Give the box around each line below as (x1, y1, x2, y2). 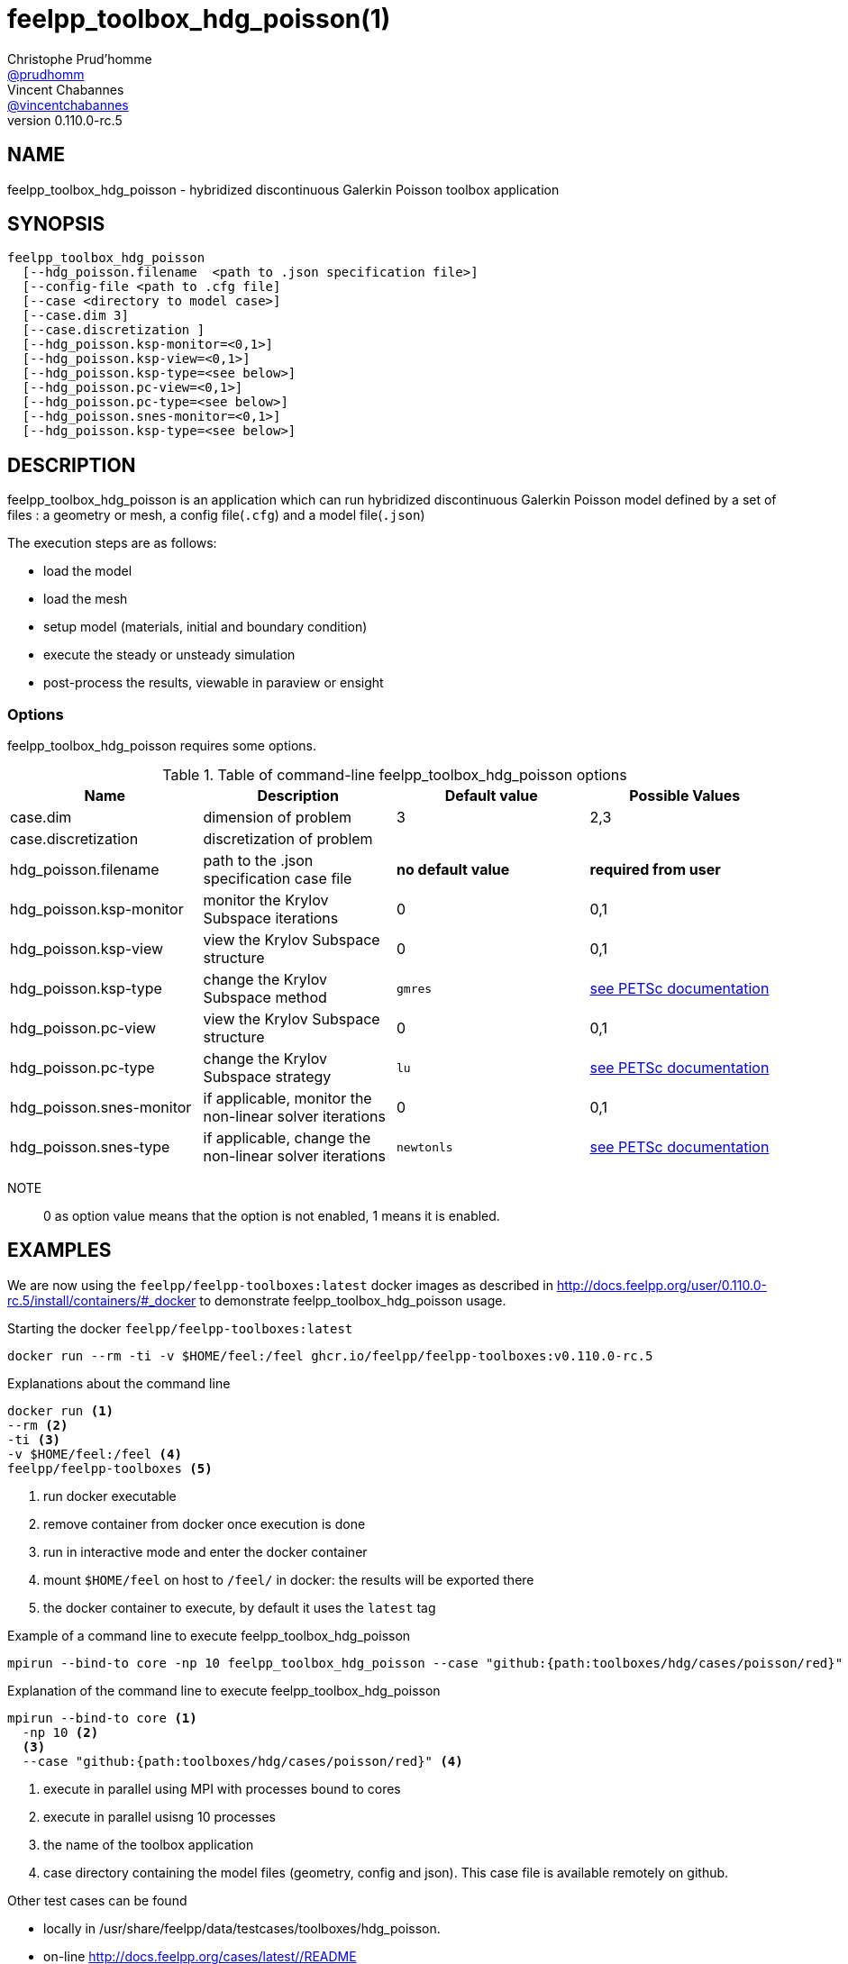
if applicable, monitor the (203, 1089, 372, 1108)
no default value (397, 860, 510, 879)
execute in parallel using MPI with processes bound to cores (43, 1780, 401, 1796)
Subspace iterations (203, 909, 339, 928)
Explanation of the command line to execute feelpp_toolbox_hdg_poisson (7, 1682, 441, 1698)
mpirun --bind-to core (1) (7, 1710, 197, 1725)
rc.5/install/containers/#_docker (7, 1292, 196, 1308)
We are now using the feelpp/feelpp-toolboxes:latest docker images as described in (7, 1277, 553, 1293)
